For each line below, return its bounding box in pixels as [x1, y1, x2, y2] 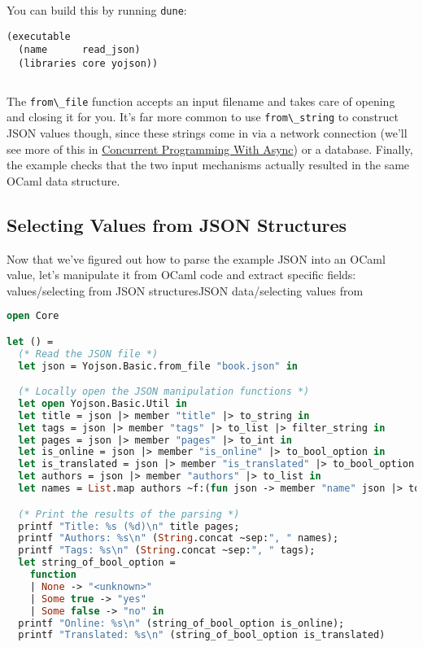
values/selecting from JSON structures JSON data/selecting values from [7, 282, 364, 299]
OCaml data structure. [7, 172, 120, 189]
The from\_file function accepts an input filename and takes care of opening [7, 92, 395, 109]
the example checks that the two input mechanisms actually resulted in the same [7, 156, 410, 173]
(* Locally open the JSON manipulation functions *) [18, 386, 310, 398]
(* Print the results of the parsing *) [18, 508, 240, 520]
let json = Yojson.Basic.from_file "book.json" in [18, 360, 298, 372]
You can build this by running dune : [7, 2, 187, 18]
